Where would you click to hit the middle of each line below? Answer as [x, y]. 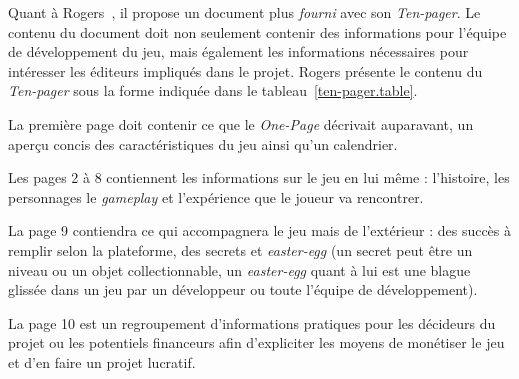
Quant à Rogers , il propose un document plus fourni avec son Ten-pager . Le [244, 12]
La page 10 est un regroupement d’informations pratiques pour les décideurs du [252, 322]
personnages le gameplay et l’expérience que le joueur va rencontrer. [216, 196]
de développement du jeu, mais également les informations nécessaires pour [238, 51]
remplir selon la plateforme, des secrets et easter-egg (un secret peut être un [240, 249]
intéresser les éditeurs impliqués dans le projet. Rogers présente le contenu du [245, 70]
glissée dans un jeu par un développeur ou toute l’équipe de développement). [243, 289]
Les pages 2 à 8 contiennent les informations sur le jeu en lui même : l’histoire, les [259, 177]
